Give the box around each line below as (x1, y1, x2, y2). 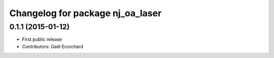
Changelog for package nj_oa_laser (9, 8, 162, 19)
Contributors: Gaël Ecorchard (22, 43, 83, 49)
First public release (22, 36, 62, 42)
